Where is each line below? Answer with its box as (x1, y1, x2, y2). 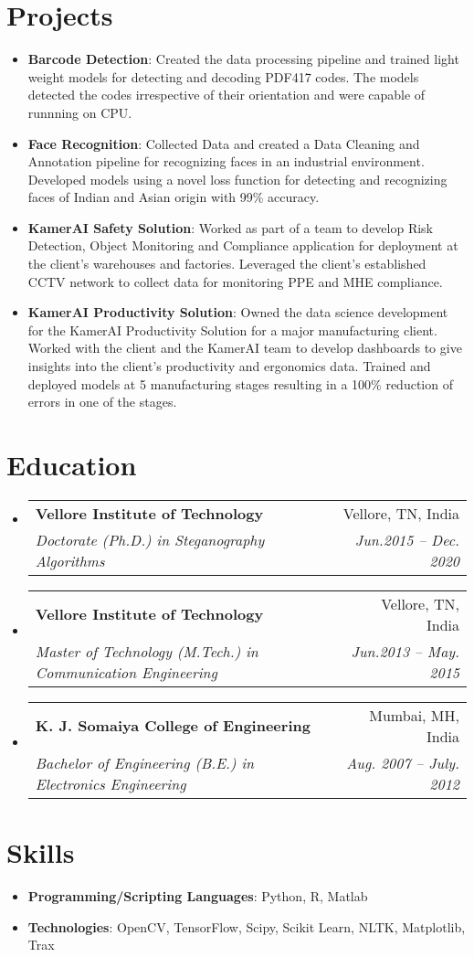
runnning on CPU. (27, 102, 132, 122)
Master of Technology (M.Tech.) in (35, 640, 258, 662)
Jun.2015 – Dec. (354, 528, 459, 550)
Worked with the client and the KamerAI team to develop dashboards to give (27, 338, 462, 357)
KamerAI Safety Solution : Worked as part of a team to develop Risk (27, 218, 434, 237)
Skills (6, 834, 75, 871)
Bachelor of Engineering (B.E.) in (35, 751, 255, 773)
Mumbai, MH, (369, 704, 459, 726)
